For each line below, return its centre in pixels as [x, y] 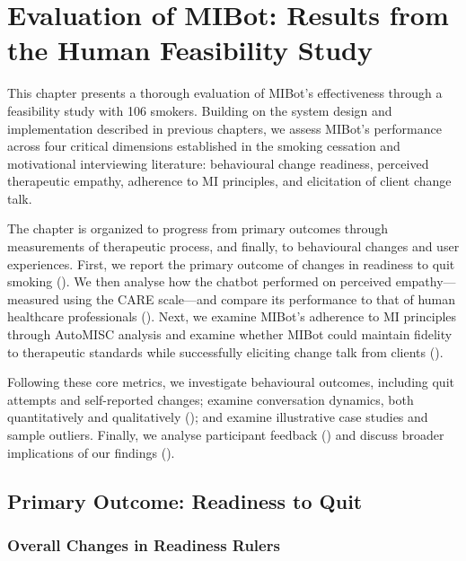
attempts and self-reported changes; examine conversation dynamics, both [211, 399]
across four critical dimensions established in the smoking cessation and [204, 146]
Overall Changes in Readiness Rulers [144, 544]
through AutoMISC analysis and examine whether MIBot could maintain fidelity [230, 334]
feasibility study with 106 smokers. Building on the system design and [200, 110]
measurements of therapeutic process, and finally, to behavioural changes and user [233, 246]
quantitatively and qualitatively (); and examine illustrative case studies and [218, 417]
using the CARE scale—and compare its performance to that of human [259, 298]
